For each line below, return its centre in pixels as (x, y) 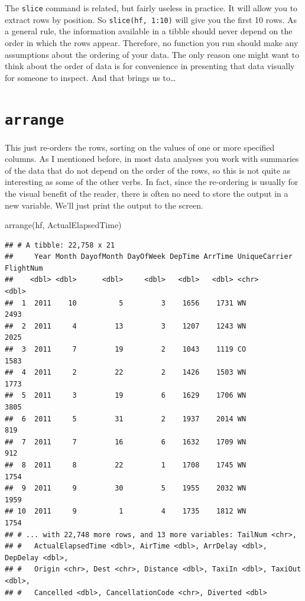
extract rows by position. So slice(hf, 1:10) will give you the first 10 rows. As (151, 19)
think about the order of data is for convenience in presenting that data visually (150, 66)
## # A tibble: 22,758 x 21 (60, 245)
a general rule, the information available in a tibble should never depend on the (149, 31)
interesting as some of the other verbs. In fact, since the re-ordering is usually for (152, 182)
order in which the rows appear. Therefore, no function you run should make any (152, 42)
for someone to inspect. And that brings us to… (90, 77)
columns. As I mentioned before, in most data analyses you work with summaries (152, 159)
